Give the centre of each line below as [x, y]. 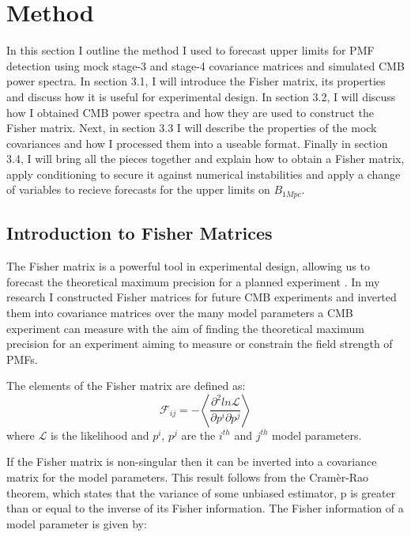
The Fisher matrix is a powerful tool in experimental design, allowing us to [188, 266]
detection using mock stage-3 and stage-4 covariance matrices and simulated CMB [205, 65]
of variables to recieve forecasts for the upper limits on [138, 189]
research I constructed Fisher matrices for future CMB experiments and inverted [202, 297]
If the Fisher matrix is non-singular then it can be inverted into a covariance [192, 461]
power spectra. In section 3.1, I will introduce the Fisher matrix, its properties [196, 81]
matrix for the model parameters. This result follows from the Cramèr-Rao [188, 477]
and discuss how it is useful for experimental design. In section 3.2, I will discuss [201, 96]
